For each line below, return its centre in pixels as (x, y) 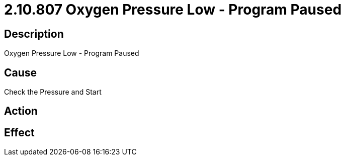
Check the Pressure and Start (53, 92)
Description (34, 34)
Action (21, 111)
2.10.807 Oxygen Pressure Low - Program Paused (173, 10)
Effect (19, 132)
